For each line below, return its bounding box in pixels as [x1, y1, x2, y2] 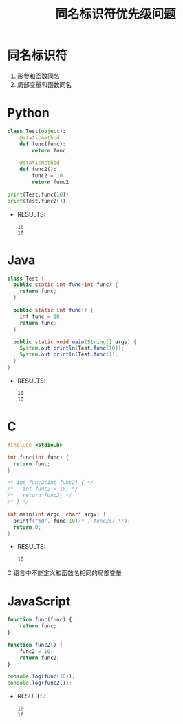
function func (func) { [7, 616, 72, 623]
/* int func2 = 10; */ [7, 485, 78, 493]
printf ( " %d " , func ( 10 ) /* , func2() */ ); [13, 517, 131, 524]
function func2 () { [7, 641, 63, 648]
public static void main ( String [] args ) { [13, 339, 137, 345]
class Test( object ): [7, 128, 67, 134]
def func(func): [19, 141, 67, 148]
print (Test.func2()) [7, 197, 67, 204]
